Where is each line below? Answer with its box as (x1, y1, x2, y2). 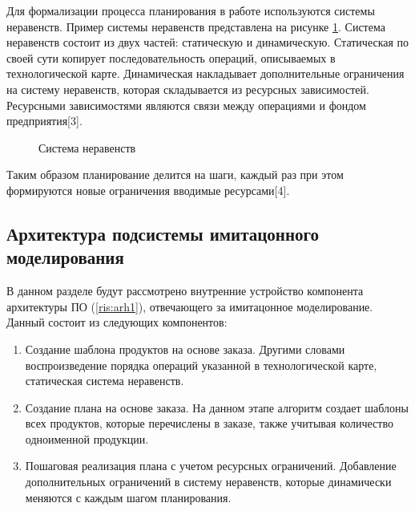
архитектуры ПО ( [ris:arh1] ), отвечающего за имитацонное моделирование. (6, 298, 373, 314)
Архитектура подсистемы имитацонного (6, 221, 320, 245)
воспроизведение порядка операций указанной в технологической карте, (25, 356, 377, 373)
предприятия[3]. (6, 112, 83, 129)
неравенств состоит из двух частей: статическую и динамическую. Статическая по (6, 34, 409, 51)
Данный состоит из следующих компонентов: (6, 314, 228, 331)
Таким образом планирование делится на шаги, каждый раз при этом (6, 166, 344, 183)
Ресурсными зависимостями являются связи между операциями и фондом (6, 96, 366, 113)
